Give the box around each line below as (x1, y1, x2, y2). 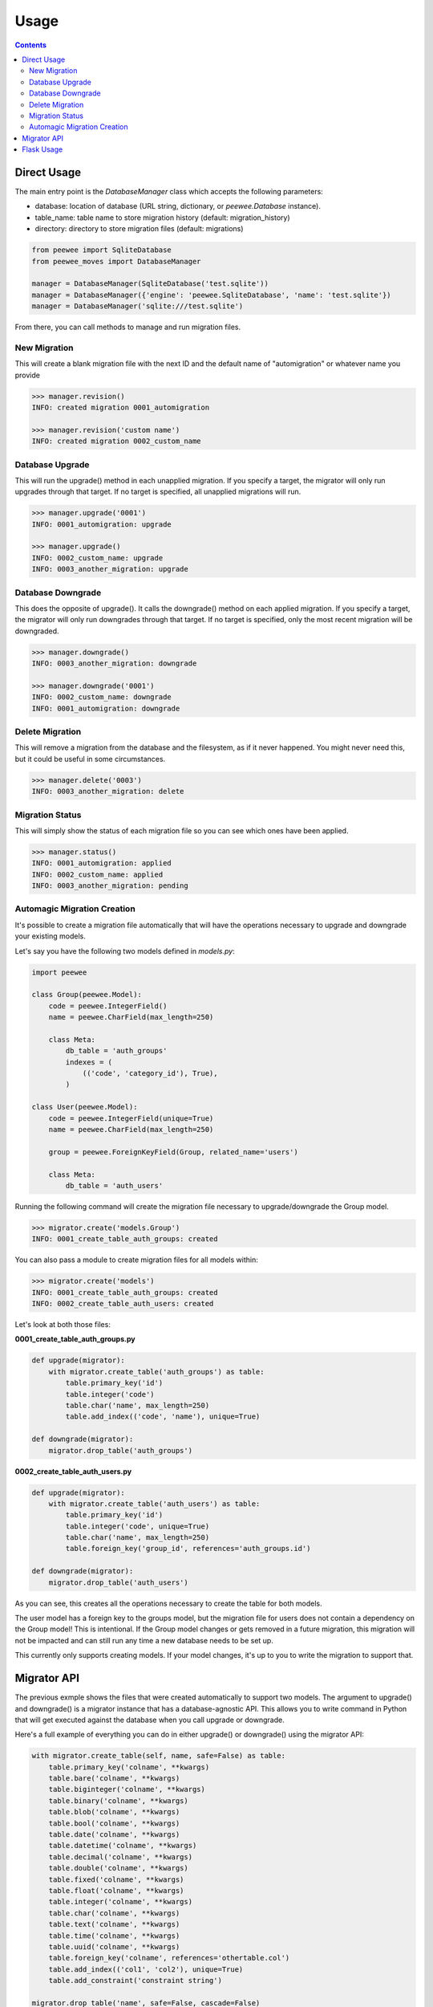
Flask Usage (22, 145, 63, 154)
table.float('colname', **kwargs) (48, 1886, 184, 1895)
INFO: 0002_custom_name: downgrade (31, 693, 172, 702)
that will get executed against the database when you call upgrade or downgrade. (14, 1715, 285, 1724)
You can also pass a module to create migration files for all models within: (14, 1255, 258, 1264)
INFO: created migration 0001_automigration (31, 402, 210, 412)
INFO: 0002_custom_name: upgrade (31, 553, 164, 562)
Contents (14, 40, 47, 50)
